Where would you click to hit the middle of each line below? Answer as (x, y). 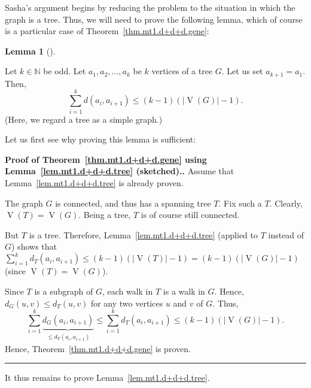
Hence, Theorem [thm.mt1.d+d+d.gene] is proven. (98, 348)
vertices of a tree (182, 71)
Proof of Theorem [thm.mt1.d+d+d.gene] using (106, 159)
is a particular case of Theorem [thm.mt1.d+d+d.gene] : (107, 31)
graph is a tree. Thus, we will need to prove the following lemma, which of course (154, 19)
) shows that (34, 246)
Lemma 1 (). (30, 51)
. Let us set (242, 71)
